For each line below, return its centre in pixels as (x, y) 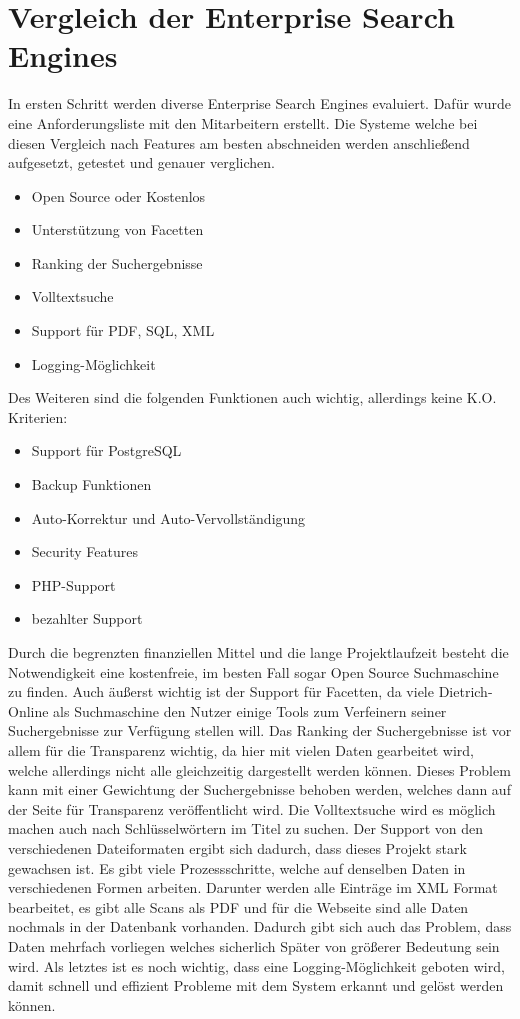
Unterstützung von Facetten (117, 229)
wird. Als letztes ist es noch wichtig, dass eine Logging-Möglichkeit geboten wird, (256, 965)
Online (28, 710)
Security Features (84, 551)
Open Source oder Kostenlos (118, 195)
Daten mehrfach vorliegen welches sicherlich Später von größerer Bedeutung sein (254, 945)
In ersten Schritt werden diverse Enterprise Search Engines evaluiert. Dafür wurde (259, 103)
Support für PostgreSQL (106, 450)
